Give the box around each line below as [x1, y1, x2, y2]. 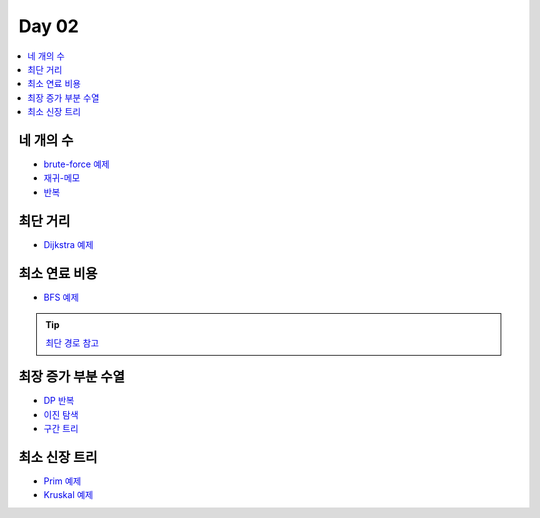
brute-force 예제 [43, 158, 110, 170]
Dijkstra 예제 [43, 238, 94, 250]
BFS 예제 [43, 291, 80, 303]
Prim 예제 [43, 475, 82, 487]
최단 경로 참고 [45, 337, 100, 349]
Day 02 [18, 15, 80, 37]
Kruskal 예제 [43, 489, 94, 501]
